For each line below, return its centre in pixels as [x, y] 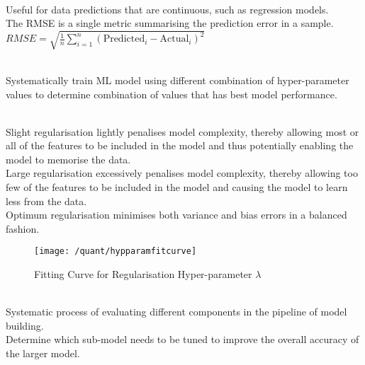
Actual [174, 39]
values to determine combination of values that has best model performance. [172, 94]
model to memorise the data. [68, 159]
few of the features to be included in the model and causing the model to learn [177, 187]
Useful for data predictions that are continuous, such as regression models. [167, 9]
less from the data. [46, 201]
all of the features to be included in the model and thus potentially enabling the [180, 145]
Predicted [124, 39]
